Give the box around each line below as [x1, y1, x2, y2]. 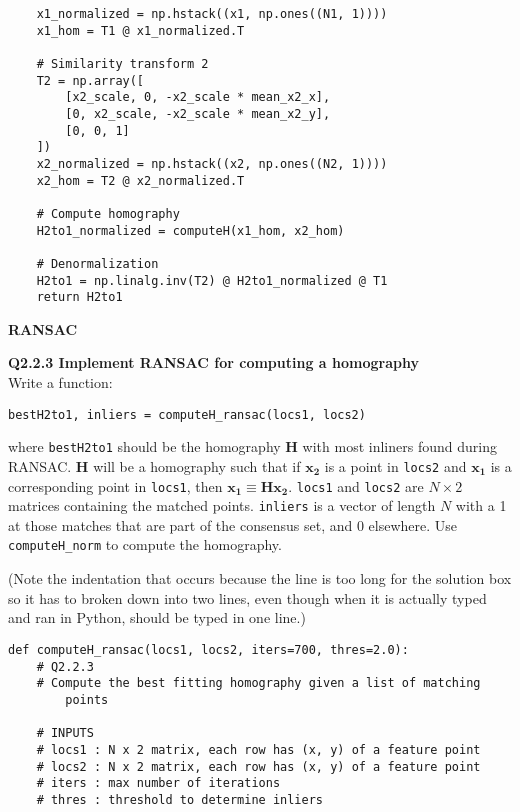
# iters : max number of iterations [36, 776, 281, 791]
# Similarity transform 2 [36, 56, 209, 71]
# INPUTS [36, 726, 94, 741]
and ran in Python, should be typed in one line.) [8, 607, 306, 628]
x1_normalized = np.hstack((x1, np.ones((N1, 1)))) [36, 7, 388, 21]
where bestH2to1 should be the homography [8, 436, 281, 457]
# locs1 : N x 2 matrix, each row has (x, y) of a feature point [36, 742, 481, 757]
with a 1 [455, 495, 507, 516]
